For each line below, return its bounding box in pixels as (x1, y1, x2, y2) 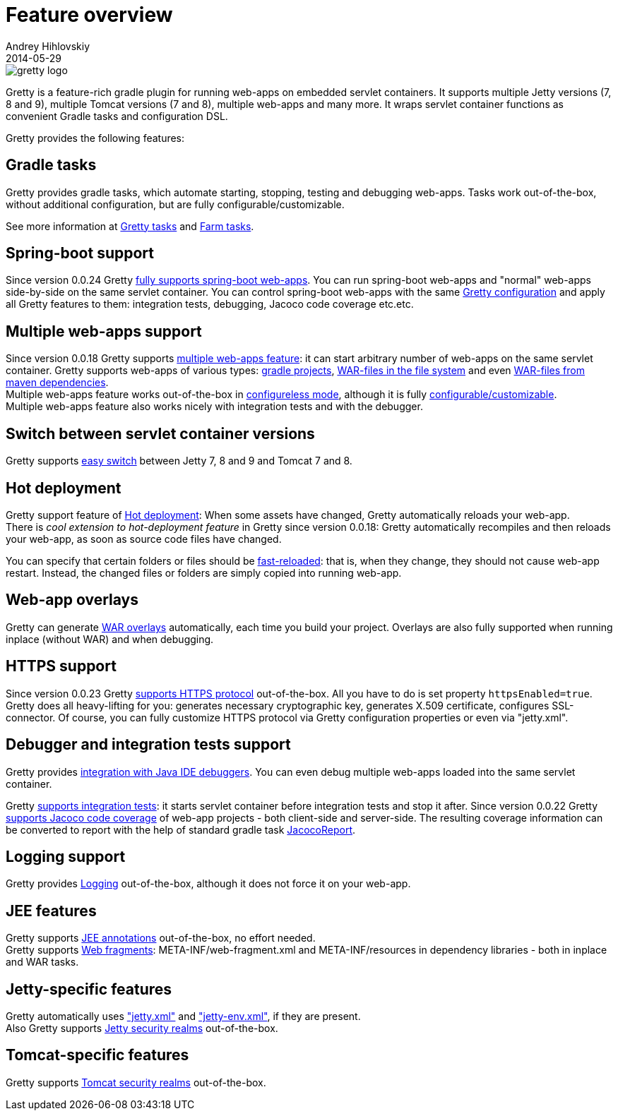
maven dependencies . (6, 376, 109, 389)
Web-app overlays (6, 591, 138, 609)
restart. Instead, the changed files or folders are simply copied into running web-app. (6, 566, 402, 579)
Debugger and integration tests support (6, 736, 291, 754)
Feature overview (6, 3, 173, 27)
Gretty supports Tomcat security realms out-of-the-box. (6, 1076, 266, 1088)
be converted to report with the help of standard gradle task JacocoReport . (6, 823, 356, 836)
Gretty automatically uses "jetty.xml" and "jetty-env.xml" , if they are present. (6, 1010, 361, 1023)
